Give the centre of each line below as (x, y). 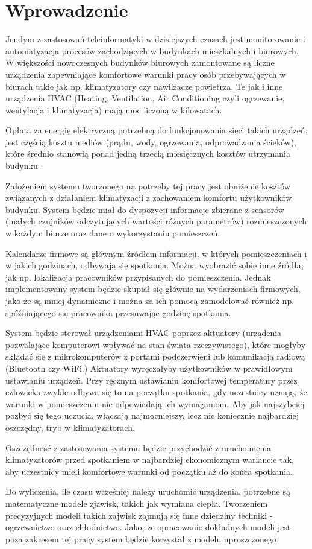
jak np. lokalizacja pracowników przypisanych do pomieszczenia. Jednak (138, 277)
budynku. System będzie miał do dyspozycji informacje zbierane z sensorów (145, 209)
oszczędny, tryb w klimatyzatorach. (70, 427)
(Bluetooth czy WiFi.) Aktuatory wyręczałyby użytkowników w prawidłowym (149, 368)
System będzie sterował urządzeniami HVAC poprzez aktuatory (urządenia (144, 333)
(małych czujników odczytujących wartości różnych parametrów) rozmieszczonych (156, 221)
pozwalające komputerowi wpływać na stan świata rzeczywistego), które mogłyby (156, 344)
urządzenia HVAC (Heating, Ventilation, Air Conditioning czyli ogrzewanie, (145, 98)
